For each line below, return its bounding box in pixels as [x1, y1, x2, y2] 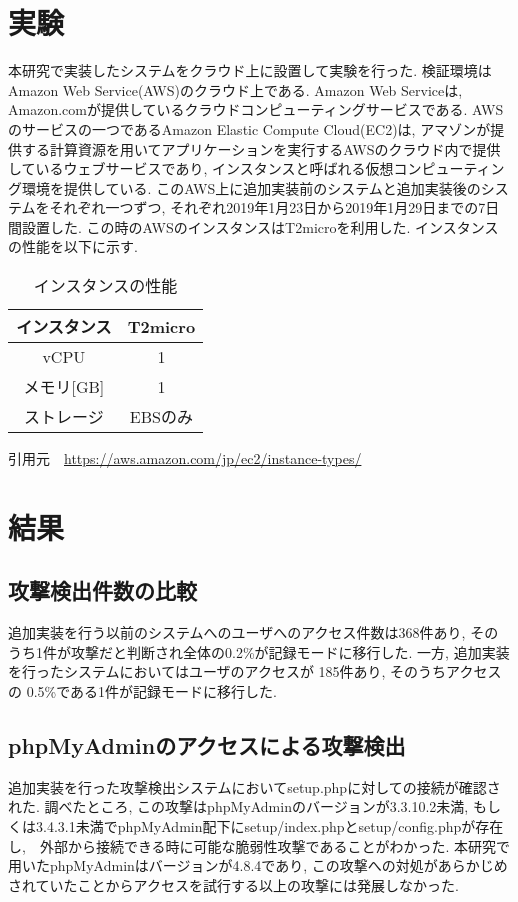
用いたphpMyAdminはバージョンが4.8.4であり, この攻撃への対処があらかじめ [8, 855, 508, 876]
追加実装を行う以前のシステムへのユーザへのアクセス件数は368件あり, [8, 622, 466, 643]
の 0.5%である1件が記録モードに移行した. [8, 681, 277, 702]
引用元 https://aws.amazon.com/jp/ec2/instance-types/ [8, 448, 362, 469]
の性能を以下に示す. [8, 236, 138, 257]
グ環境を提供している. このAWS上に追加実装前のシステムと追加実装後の [8, 177, 481, 198]
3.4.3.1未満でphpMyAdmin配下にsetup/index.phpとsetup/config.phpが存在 [35, 816, 504, 836]
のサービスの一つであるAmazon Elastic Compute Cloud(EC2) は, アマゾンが [8, 118, 491, 139]
